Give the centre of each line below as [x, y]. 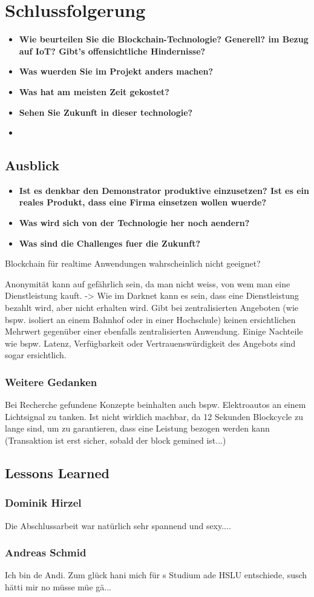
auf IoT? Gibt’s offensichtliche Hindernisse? [112, 51]
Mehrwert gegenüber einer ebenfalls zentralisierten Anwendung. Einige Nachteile [154, 331]
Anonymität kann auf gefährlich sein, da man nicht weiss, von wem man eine [148, 283]
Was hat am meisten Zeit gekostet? [94, 91]
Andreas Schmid [46, 552]
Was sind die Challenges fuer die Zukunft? [110, 243]
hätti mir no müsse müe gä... [58, 587]
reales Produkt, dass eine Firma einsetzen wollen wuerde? [143, 202]
